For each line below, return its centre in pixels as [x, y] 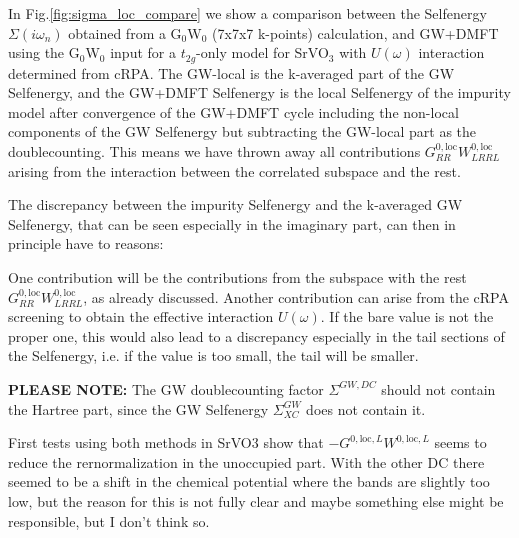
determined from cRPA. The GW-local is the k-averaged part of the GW [231, 72]
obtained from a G [125, 32]
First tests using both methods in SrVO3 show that [166, 442]
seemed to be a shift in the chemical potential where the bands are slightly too [249, 481]
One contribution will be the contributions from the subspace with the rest [237, 276]
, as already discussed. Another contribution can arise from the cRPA [296, 296]
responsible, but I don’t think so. [109, 520]
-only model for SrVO [262, 52]
